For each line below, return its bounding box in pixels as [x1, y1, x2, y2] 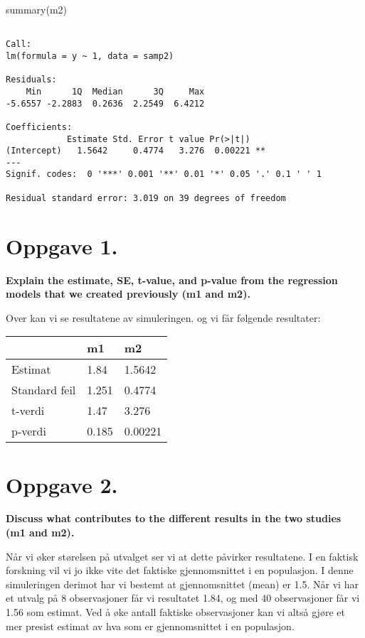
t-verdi [11, 402, 45, 419]
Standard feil [11, 382, 76, 399]
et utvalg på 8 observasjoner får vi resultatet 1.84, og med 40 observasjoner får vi [6, 590, 360, 605]
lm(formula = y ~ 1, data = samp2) [6, 50, 174, 61]
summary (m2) [6, 2, 68, 16]
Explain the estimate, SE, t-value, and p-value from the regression [6, 272, 338, 287]
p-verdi [11, 423, 46, 440]
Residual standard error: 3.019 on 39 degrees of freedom [6, 193, 286, 203]
